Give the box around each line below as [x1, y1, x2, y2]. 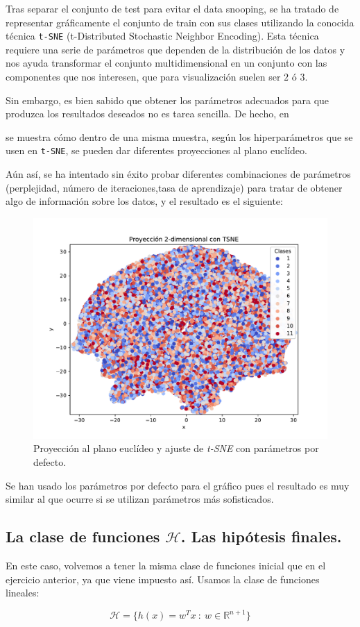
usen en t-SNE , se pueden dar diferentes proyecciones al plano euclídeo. [6, 143, 307, 158]
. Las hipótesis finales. [180, 526, 342, 547]
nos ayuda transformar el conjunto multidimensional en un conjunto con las [6, 56, 327, 70]
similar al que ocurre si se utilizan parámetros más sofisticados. [6, 492, 274, 506]
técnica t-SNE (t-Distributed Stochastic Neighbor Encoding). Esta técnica [6, 28, 319, 43]
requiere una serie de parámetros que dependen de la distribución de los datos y [6, 42, 345, 56]
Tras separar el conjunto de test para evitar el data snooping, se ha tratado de [6, 1, 339, 15]
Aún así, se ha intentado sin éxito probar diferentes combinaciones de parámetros [6, 167, 351, 181]
